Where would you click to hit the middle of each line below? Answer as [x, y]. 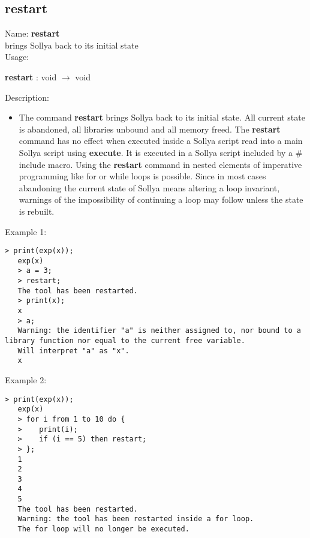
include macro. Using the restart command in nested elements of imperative [160, 164]
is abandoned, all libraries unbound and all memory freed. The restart [150, 129]
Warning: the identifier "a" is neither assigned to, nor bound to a [159, 331]
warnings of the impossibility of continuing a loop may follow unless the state [161, 199]
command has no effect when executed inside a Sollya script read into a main [161, 141]
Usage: [17, 57]
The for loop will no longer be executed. [103, 529]
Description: [27, 97]
